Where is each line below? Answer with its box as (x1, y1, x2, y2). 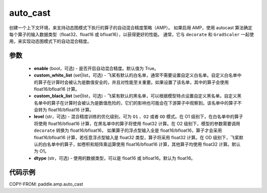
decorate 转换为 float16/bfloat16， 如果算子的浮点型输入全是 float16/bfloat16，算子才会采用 (34, 127, 222, 133)
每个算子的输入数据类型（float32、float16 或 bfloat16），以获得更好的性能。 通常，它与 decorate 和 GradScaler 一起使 (9, 31, 254, 37)
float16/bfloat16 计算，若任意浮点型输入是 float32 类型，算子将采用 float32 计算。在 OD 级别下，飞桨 (34, 134, 239, 140)
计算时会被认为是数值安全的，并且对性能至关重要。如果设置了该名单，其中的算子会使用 (51, 79, 229, 85)
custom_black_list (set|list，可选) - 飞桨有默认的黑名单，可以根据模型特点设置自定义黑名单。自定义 (34, 93, 237, 99)
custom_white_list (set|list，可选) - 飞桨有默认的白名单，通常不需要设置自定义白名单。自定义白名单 (34, 72, 237, 78)
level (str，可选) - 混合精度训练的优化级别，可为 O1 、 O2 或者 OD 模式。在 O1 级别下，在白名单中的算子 (34, 114, 243, 119)
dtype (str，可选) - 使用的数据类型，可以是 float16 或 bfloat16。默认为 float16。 (34, 155, 195, 161)
